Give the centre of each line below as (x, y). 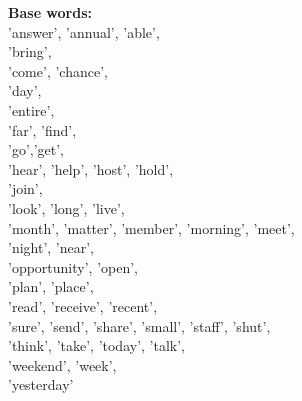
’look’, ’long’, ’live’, (66, 207)
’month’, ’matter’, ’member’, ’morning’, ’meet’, (151, 227)
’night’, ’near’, (51, 247)
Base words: (50, 12)
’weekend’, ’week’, (62, 364)
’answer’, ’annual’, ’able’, (84, 31)
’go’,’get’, (36, 149)
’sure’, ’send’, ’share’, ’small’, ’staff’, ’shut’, (139, 325)
